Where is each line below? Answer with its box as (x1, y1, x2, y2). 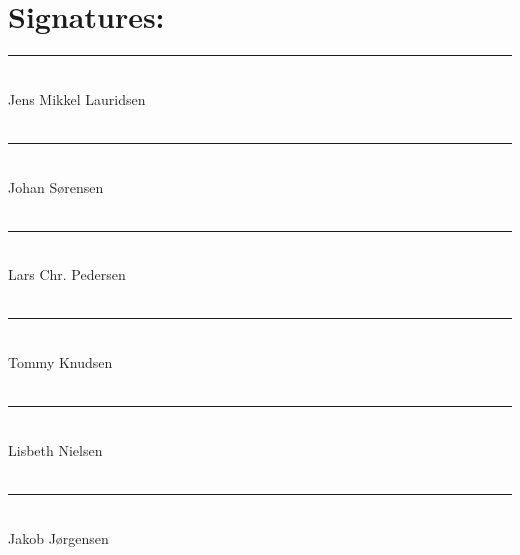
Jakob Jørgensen (8, 527, 109, 548)
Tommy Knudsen (8, 352, 113, 373)
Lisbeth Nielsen (8, 439, 103, 460)
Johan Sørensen (8, 176, 104, 197)
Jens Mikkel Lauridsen (8, 88, 146, 109)
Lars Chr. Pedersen (8, 264, 126, 285)
